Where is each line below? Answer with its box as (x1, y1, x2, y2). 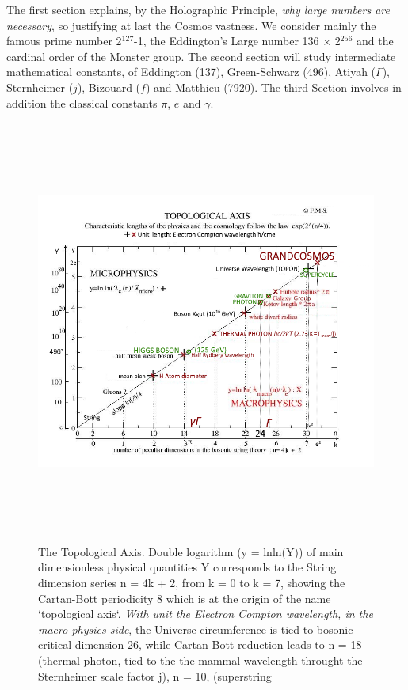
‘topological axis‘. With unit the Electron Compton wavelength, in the (38, 605, 373, 622)
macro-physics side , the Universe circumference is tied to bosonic (38, 620, 353, 637)
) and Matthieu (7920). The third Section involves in (145, 78, 402, 95)
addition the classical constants (6, 94, 158, 111)
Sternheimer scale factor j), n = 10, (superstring (38, 667, 272, 684)
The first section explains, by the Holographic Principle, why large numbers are (6, 2, 390, 17)
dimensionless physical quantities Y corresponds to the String (38, 559, 337, 575)
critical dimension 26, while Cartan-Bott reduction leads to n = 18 (38, 636, 362, 653)
